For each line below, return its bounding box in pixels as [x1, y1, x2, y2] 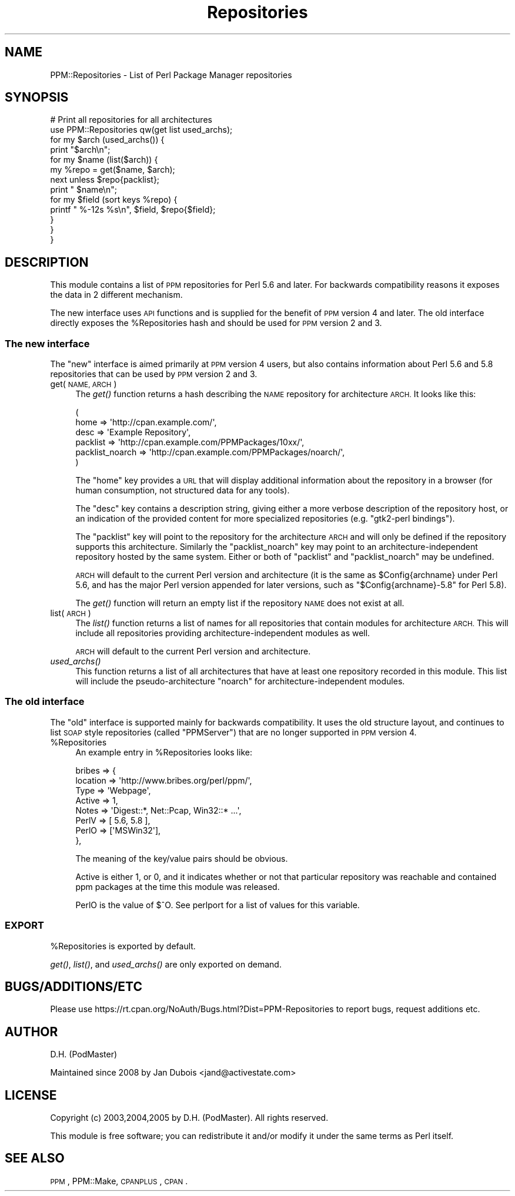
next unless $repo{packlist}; [50, 174, 160, 185]
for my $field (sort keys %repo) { [50, 194, 178, 205]
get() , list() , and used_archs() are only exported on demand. [50, 959, 282, 969]
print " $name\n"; [50, 184, 117, 195]
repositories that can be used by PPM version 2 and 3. [50, 369, 257, 379]
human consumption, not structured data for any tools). [75, 485, 290, 496]
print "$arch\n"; [50, 145, 111, 155]
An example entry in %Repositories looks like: [75, 747, 252, 757]
